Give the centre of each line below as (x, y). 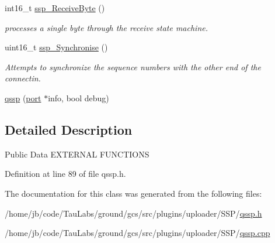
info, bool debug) (79, 97)
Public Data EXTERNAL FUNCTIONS (77, 154)
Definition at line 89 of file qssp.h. (65, 174)
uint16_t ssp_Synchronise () (56, 47)
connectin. (23, 78)
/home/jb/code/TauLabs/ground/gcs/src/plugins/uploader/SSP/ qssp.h (133, 213)
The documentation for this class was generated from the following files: (133, 193)
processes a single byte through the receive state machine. (106, 27)
